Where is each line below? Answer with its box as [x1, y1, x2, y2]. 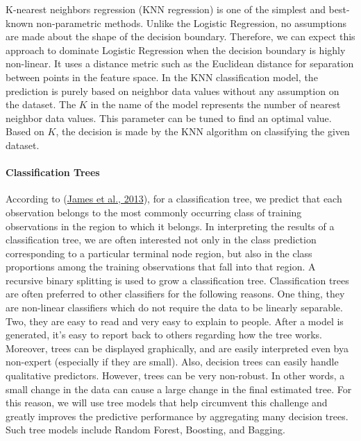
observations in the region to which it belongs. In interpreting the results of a [6, 218, 335, 233]
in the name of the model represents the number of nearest [90, 97, 341, 112]
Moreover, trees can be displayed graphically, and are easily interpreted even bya [6, 340, 349, 355]
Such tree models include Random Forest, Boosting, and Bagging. [6, 422, 285, 437]
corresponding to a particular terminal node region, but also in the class [6, 245, 312, 260]
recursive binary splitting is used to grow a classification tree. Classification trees [6, 273, 349, 287]
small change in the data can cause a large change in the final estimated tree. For [6, 381, 352, 396]
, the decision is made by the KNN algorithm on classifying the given [56, 124, 350, 139]
